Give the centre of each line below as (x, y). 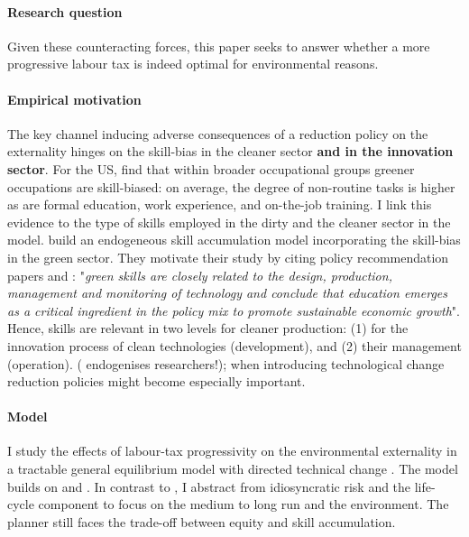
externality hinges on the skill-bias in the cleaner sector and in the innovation (230, 151)
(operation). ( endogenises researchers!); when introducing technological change (226, 363)
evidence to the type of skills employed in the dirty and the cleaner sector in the (229, 222)
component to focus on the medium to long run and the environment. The (244, 504)
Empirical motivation (74, 99)
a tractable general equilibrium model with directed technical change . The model (233, 469)
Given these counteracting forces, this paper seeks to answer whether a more (219, 46)
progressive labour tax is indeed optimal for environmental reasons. (193, 64)
